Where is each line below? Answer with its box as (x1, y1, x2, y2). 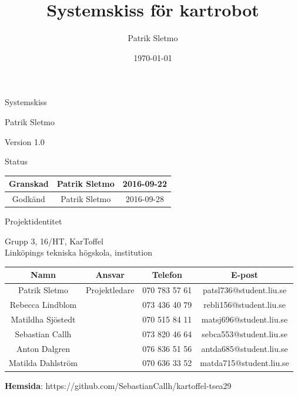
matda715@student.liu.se (200, 357, 289, 369)
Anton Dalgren (16, 342, 70, 354)
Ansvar (95, 269, 125, 281)
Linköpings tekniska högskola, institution (5, 246, 152, 259)
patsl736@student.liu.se (202, 284, 287, 296)
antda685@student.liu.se (201, 342, 288, 354)
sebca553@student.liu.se (202, 327, 287, 340)
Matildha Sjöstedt (11, 313, 76, 325)
